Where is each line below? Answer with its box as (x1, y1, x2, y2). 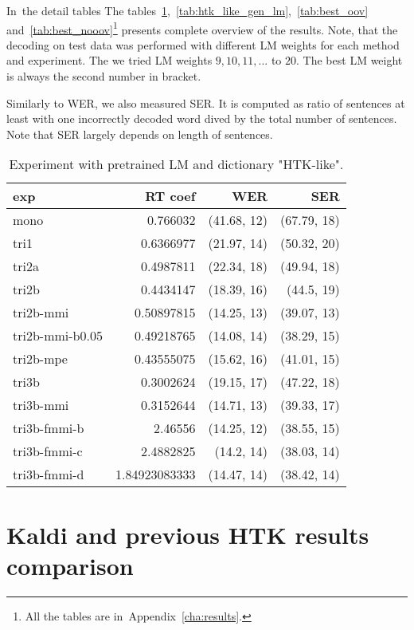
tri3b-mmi (13, 396, 69, 415)
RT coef (145, 187, 196, 206)
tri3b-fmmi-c (13, 442, 83, 461)
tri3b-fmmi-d (13, 465, 84, 484)
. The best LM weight (296, 52, 403, 69)
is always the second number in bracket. (6, 68, 201, 85)
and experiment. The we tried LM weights (6, 52, 213, 69)
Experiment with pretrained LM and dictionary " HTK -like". (9, 155, 344, 174)
